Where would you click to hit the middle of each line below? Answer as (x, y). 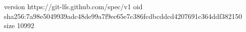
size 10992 (19, 25)
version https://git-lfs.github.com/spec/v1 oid (73, 6)
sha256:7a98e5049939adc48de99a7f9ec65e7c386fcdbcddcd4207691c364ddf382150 (123, 16)
